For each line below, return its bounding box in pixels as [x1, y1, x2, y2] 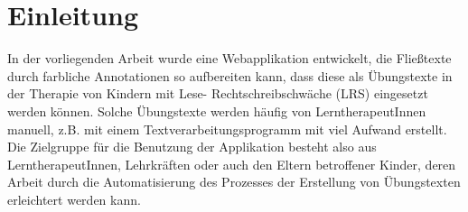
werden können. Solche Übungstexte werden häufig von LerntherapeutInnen [7, 101, 426, 120]
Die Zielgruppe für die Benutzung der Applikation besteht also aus [7, 137, 377, 156]
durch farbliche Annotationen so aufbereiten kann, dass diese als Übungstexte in [7, 66, 453, 85]
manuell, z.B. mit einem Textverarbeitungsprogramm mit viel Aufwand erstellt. [7, 119, 447, 138]
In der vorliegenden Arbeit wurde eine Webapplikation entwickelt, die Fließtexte [7, 49, 452, 68]
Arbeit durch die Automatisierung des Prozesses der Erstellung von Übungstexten [7, 172, 461, 191]
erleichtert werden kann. [7, 189, 141, 208]
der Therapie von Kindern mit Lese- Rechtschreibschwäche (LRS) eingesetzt [7, 84, 428, 103]
